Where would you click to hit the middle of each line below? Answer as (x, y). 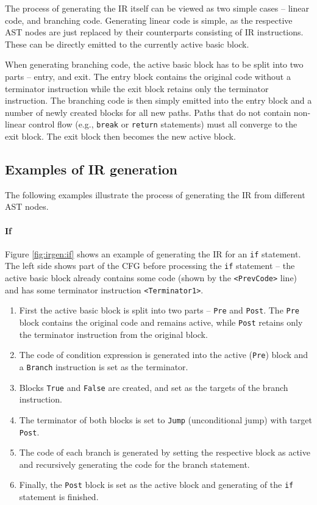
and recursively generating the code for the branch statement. (134, 464)
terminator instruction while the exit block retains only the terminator (137, 88)
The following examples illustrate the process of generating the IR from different (155, 194)
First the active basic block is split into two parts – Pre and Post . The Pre (159, 310)
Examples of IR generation (91, 169)
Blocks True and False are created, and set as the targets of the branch (154, 387)
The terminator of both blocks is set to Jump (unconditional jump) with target (166, 419)
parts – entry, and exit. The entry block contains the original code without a (148, 76)
